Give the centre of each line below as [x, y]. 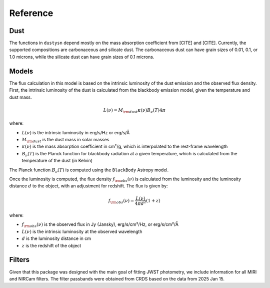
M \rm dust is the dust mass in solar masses [65, 140]
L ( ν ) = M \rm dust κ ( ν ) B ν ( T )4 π [134, 111]
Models [21, 71]
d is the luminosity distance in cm [56, 238]
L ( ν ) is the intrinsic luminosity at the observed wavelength [82, 231]
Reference [31, 13]
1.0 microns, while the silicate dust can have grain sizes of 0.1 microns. [82, 57]
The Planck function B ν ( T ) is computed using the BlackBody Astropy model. [89, 170]
